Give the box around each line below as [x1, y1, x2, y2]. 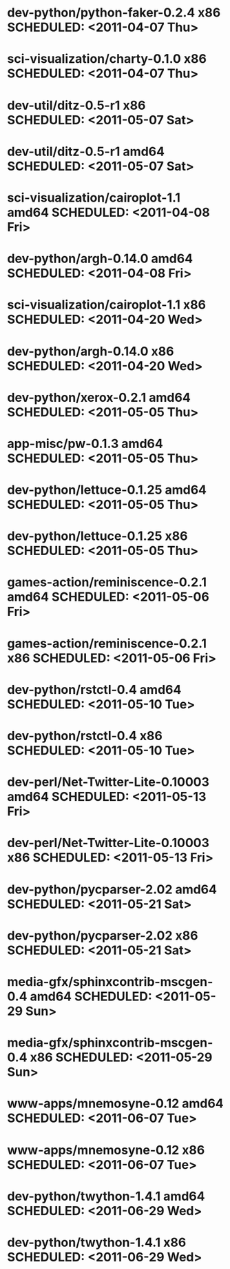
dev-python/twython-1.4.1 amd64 [7, 1188, 205, 1204]
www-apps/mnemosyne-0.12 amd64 [7, 1096, 224, 1112]
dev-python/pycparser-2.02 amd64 [7, 882, 217, 897]
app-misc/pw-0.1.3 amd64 [7, 436, 163, 452]
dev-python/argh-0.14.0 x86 [7, 343, 174, 359]
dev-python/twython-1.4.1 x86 [7, 1234, 187, 1250]
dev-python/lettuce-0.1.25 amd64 [7, 482, 207, 498]
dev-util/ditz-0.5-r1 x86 [7, 97, 146, 113]
